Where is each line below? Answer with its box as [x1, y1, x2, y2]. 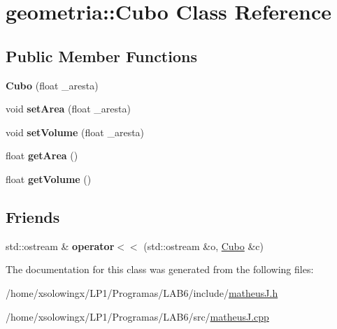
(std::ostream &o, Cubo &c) [143, 238, 264, 253]
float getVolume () [6, 171, 92, 186]
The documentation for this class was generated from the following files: [6, 262, 314, 277]
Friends [6, 205, 60, 227]
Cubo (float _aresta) [6, 78, 99, 92]
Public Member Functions [6, 45, 197, 66]
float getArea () [6, 148, 78, 163]
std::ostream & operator [6, 238, 115, 253]
